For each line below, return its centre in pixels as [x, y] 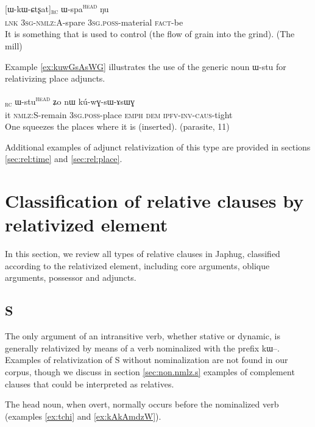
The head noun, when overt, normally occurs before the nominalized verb [142, 404]
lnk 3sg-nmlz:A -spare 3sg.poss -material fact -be [94, 22]
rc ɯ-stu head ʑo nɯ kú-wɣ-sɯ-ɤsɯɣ [70, 101]
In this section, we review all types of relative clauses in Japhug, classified [143, 254]
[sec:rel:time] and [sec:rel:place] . [64, 159]
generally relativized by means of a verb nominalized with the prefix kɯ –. [142, 348]
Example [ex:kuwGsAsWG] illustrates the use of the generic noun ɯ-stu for [146, 66]
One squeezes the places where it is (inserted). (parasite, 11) [117, 126]
